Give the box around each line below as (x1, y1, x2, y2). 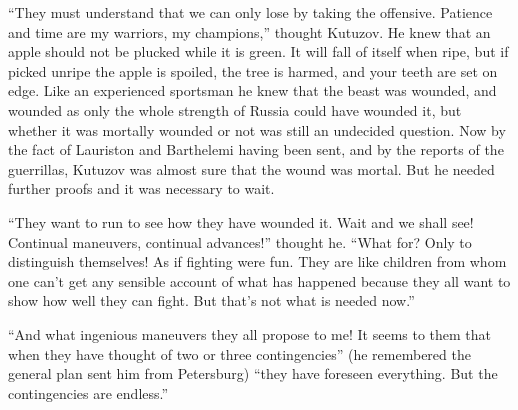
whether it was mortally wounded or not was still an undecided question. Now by (8, 119, 506, 140)
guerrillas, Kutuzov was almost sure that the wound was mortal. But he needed (8, 158, 495, 179)
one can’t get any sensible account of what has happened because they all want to (8, 270, 511, 291)
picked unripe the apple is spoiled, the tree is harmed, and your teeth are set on (8, 60, 498, 81)
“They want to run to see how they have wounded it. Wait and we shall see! (8, 211, 474, 232)
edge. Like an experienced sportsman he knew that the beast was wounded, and (8, 80, 497, 101)
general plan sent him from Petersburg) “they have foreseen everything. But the (8, 363, 498, 384)
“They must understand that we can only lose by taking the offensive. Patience (8, 2, 493, 22)
